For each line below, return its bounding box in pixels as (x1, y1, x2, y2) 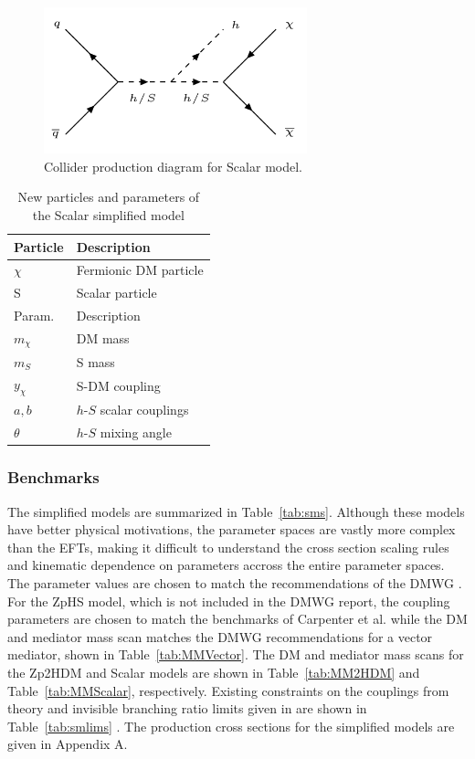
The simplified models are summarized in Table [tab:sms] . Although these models (7, 501, 465, 521)
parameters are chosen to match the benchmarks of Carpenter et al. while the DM (7, 609, 468, 628)
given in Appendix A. (7, 734, 128, 754)
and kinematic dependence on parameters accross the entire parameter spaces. (7, 555, 445, 575)
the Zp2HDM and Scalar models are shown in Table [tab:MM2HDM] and (7, 662, 420, 681)
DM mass (76, 329, 130, 348)
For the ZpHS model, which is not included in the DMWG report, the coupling (7, 591, 450, 610)
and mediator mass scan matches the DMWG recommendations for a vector (7, 627, 433, 646)
